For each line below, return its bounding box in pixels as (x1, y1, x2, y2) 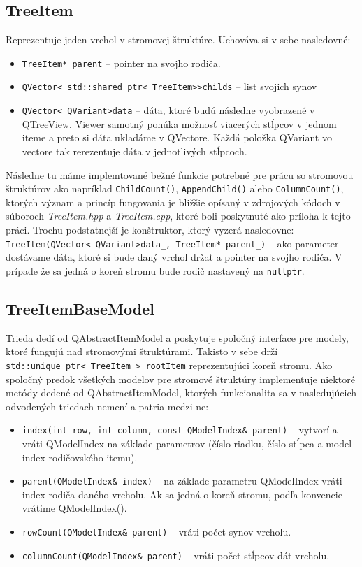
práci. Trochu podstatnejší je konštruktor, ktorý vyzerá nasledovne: (6, 222, 294, 236)
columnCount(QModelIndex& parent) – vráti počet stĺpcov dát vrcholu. (22, 547, 330, 562)
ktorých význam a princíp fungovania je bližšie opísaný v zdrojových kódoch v (6, 194, 340, 209)
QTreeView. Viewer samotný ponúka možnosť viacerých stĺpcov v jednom (22, 116, 337, 131)
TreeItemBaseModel (6, 297, 154, 319)
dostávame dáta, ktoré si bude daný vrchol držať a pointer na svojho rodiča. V (6, 250, 342, 264)
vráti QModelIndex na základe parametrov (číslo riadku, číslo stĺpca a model (22, 436, 352, 450)
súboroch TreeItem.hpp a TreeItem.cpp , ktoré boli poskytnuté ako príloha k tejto (6, 208, 351, 223)
